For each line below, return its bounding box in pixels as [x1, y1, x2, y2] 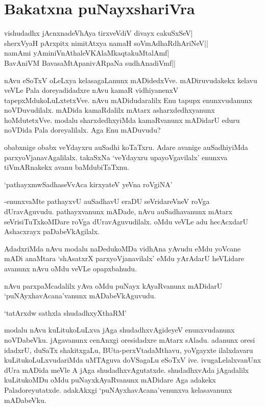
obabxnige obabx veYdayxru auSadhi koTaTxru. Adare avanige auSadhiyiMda [4, 142, 248, 152]
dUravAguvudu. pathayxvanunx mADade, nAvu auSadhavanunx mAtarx [4, 206, 232, 217]
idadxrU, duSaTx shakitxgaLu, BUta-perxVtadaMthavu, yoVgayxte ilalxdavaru [4, 344, 253, 355]
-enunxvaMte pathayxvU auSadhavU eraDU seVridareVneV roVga [4, 196, 210, 207]
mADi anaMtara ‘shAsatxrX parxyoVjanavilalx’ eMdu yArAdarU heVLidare [4, 253, 244, 264]
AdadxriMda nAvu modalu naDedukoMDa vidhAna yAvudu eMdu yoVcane [4, 243, 241, 253]
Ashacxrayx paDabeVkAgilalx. [4, 226, 100, 237]
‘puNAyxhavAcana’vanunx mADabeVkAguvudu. [4, 290, 156, 301]
